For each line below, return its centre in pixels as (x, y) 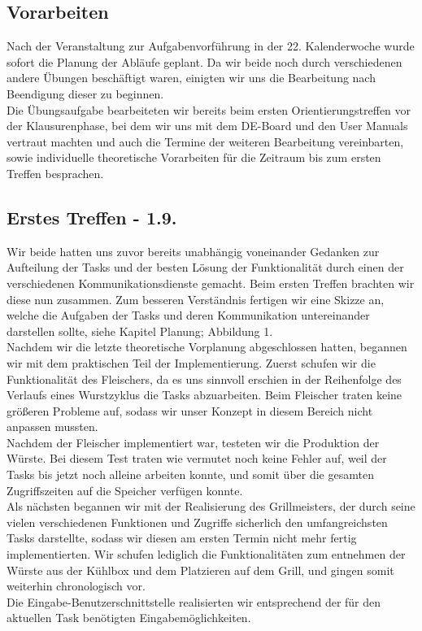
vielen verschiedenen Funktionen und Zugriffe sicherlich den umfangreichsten (197, 522)
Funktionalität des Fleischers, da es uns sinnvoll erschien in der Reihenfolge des (204, 379)
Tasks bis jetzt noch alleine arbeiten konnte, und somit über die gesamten (190, 474)
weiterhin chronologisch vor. (76, 586)
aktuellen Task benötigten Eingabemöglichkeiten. (129, 618)
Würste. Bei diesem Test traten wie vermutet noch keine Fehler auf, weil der (197, 458)
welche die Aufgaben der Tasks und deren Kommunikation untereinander (188, 315)
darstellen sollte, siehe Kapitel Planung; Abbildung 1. (140, 331)
